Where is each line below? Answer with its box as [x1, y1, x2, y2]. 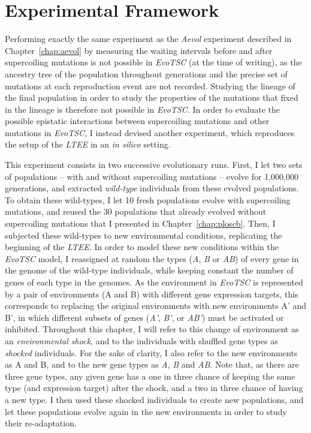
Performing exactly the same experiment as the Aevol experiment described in [5, 32, 292, 45]
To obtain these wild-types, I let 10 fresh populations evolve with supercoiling [5, 193, 291, 206]
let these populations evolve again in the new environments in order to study [5, 405, 287, 417]
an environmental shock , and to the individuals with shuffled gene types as [5, 334, 278, 347]
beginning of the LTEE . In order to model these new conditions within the [5, 240, 279, 253]
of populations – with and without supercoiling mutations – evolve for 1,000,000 [5, 170, 298, 182]
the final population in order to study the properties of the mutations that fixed [5, 91, 298, 104]
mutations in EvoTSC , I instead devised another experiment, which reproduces [5, 126, 295, 139]
